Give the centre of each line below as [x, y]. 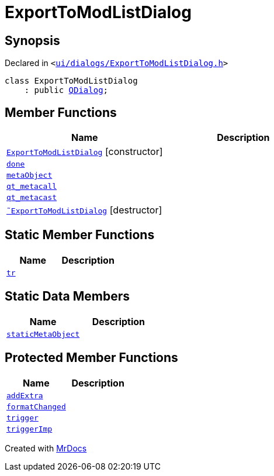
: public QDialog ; [66, 90]
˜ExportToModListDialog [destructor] [84, 210]
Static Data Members [67, 296]
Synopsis [32, 40]
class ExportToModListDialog [71, 81]
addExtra [25, 395]
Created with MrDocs [46, 448]
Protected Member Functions [91, 358]
